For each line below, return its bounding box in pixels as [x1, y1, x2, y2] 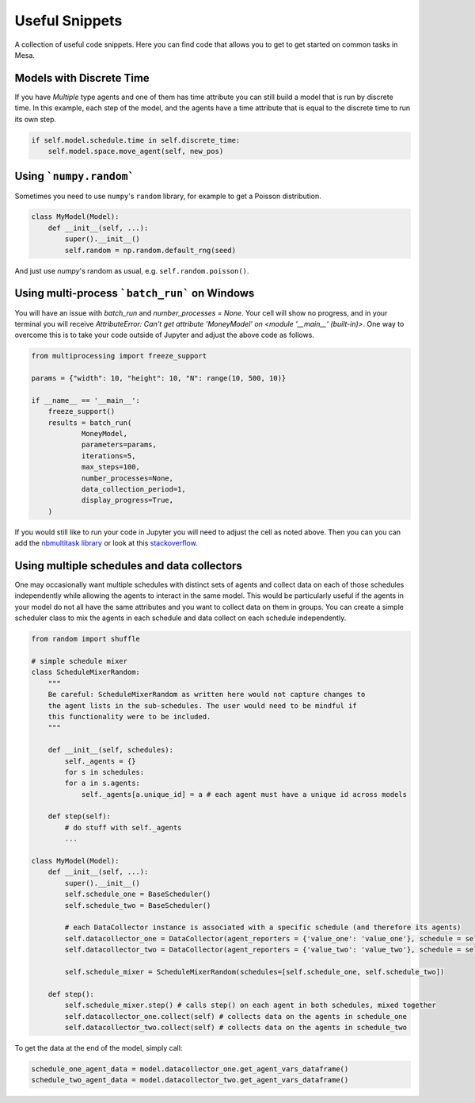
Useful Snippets [14, 12, 123, 29]
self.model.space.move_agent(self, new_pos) [47, 147, 224, 155]
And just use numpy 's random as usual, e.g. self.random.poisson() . [14, 266, 249, 275]
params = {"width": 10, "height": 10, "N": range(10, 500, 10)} [31, 373, 287, 383]
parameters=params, [81, 440, 158, 450]
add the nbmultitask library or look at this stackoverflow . [14, 538, 198, 548]
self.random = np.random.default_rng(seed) [64, 246, 237, 255]
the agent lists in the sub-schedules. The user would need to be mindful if [47, 701, 358, 710]
